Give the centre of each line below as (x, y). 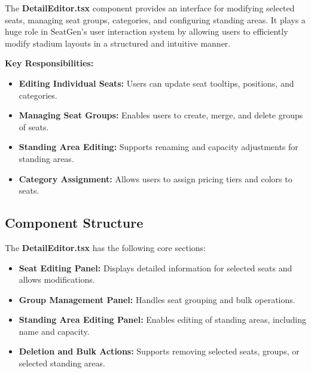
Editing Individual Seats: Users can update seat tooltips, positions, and (156, 83)
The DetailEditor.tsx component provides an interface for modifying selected (150, 8)
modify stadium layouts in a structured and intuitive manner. (118, 43)
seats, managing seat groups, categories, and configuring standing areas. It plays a (155, 19)
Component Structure (74, 223)
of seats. (34, 126)
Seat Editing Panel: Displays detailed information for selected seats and (155, 267)
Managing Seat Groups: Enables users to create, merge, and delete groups (161, 115)
